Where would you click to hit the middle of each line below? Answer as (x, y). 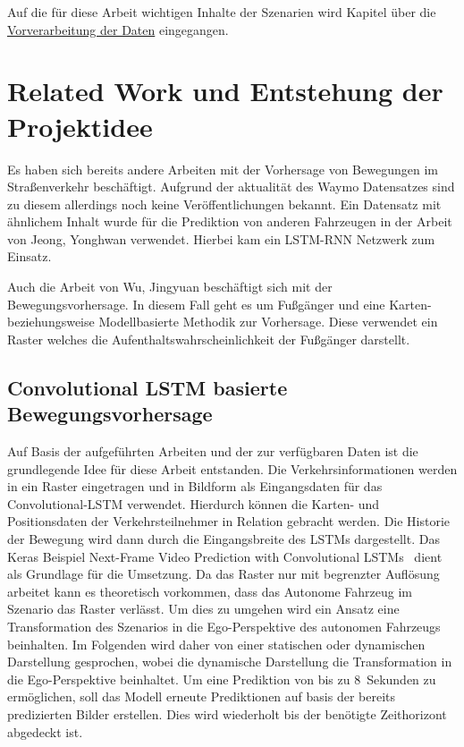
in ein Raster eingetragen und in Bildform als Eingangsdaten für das (195, 486)
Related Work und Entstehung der (225, 91)
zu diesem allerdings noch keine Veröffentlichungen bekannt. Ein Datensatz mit (224, 204)
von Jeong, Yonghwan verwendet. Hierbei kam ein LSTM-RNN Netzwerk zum (221, 238)
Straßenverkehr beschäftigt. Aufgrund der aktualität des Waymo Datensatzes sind (231, 187)
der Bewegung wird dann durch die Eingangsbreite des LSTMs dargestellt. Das (224, 539)
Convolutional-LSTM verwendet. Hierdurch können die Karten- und (194, 503)
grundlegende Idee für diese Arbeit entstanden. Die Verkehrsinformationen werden (232, 468)
